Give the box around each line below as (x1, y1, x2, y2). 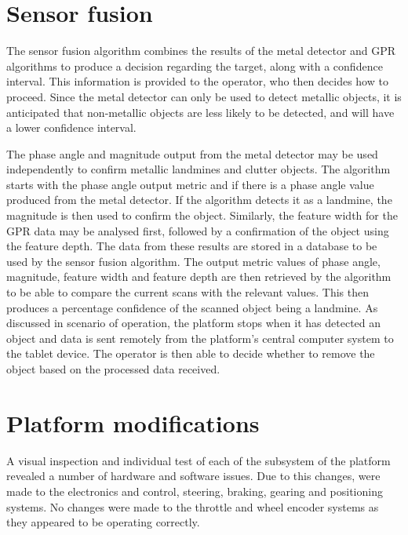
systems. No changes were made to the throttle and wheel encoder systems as (6, 498, 379, 515)
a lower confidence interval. (6, 119, 137, 136)
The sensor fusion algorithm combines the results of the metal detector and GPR (6, 42, 396, 59)
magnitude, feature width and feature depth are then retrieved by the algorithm (6, 268, 392, 285)
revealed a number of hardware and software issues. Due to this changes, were (6, 468, 381, 484)
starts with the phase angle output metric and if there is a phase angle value (6, 176, 374, 192)
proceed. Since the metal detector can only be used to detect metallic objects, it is (6, 88, 402, 104)
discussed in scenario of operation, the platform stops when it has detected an (6, 315, 381, 331)
